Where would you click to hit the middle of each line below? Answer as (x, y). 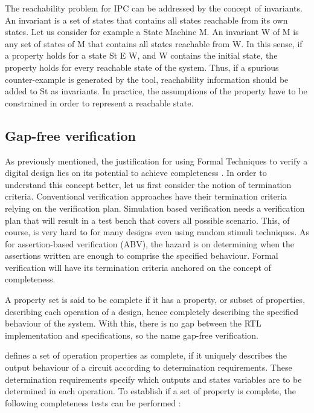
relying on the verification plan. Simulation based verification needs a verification (155, 208)
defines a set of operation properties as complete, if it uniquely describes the (146, 355)
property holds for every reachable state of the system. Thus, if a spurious (142, 67)
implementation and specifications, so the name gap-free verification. (132, 335)
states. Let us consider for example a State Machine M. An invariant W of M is (152, 32)
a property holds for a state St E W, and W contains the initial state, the (141, 55)
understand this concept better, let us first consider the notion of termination (148, 184)
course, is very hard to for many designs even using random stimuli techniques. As (157, 232)
